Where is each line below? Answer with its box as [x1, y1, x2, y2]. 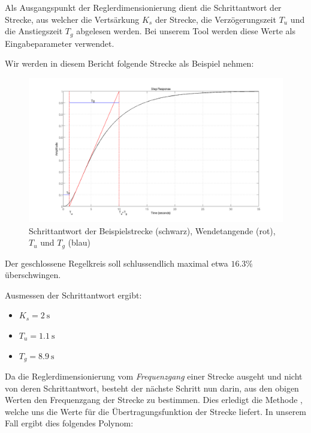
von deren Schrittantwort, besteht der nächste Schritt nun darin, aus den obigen [5, 381, 299, 394]
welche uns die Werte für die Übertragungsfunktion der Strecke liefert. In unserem [5, 405, 307, 417]
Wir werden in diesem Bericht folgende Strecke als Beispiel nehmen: [5, 57, 254, 70]
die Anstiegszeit [5, 25, 63, 37]
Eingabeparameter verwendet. [5, 37, 114, 49]
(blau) [68, 236, 90, 249]
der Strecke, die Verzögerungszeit [155, 13, 276, 25]
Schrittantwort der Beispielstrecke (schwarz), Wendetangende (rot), [29, 224, 276, 237]
